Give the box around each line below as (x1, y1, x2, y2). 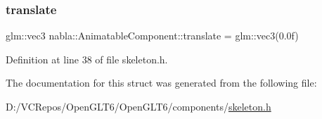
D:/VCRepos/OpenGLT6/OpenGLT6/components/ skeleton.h (6, 99, 271, 113)
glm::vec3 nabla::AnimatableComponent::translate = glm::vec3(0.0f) (6, 28, 299, 43)
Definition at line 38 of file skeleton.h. (6, 51, 168, 66)
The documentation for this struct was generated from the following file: (6, 75, 317, 90)
